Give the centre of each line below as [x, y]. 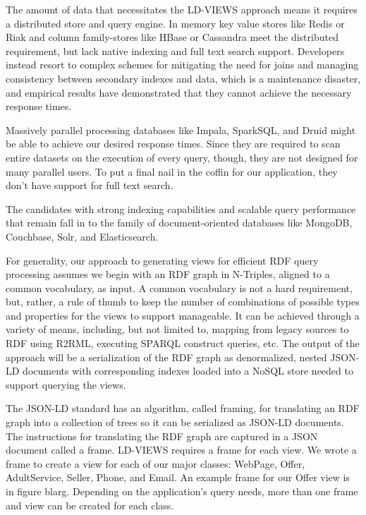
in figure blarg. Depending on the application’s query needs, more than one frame [182, 491]
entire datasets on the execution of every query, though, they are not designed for [182, 157]
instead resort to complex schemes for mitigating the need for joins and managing [182, 65]
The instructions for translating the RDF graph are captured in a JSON [162, 436]
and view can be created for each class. [90, 505]
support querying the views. [66, 384]
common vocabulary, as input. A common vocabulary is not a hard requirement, [179, 287]
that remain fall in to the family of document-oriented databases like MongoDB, [179, 223]
